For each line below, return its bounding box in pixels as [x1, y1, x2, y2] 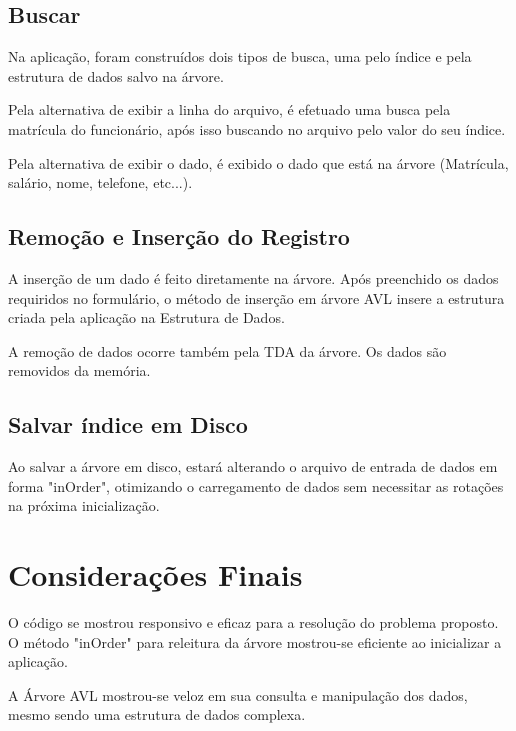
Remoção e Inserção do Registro [8, 221, 350, 252]
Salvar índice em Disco [8, 409, 248, 440]
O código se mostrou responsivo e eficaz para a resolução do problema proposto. [8, 612, 499, 633]
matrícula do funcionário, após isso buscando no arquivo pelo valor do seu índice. [8, 118, 506, 139]
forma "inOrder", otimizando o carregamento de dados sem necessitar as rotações [8, 475, 504, 496]
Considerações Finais [8, 554, 303, 595]
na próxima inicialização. [8, 495, 160, 516]
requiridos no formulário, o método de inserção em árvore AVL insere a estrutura [8, 287, 505, 308]
